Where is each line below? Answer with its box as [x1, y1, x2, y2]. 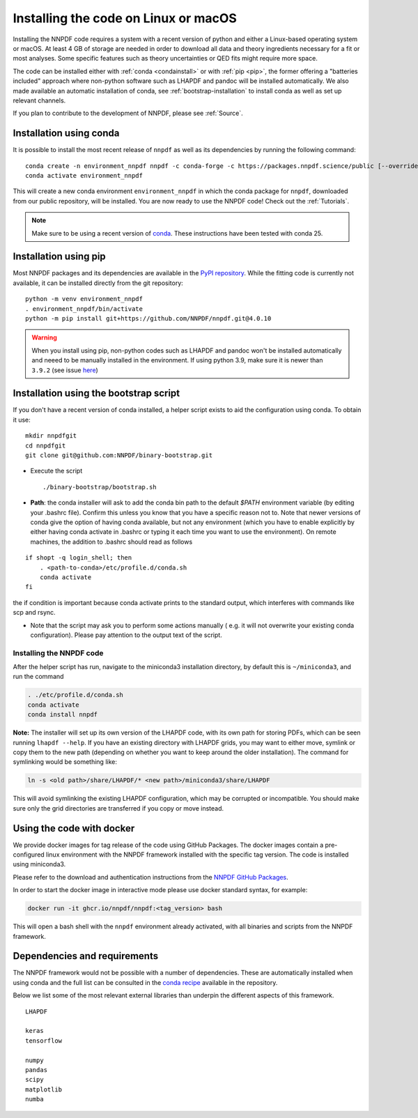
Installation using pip [13, 251, 106, 263]
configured [13, 850, 45, 859]
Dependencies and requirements [13, 950, 159, 962]
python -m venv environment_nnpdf [25, 295, 143, 303]
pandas [25, 1066, 48, 1073]
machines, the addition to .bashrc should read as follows [30, 537, 193, 546]
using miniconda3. [13, 860, 66, 868]
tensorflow [25, 1036, 63, 1045]
